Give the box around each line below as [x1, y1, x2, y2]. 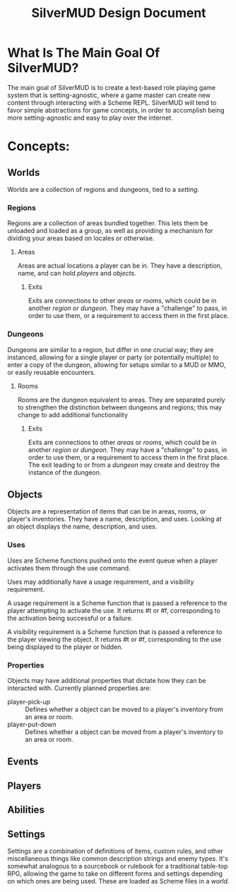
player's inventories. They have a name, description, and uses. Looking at [7, 515, 222, 524]
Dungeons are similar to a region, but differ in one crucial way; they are [7, 345, 214, 354]
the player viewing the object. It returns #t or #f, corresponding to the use [7, 635, 222, 643]
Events [7, 756, 39, 768]
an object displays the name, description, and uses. [7, 522, 158, 531]
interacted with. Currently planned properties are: [7, 684, 152, 692]
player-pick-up [7, 697, 51, 706]
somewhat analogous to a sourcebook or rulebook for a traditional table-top [7, 862, 228, 870]
